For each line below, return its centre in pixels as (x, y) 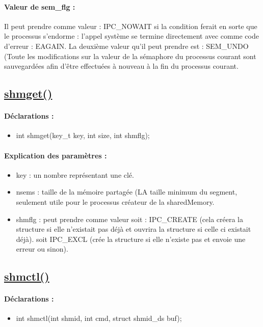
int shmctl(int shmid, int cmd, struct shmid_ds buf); (99, 318)
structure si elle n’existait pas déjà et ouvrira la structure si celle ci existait (134, 229)
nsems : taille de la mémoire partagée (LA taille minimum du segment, (127, 192)
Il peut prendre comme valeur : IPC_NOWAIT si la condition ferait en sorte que (131, 26)
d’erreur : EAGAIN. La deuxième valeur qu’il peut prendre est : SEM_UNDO (126, 46)
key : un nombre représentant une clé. (75, 174)
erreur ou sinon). (42, 249)
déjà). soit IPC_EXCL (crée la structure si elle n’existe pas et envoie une (131, 239)
